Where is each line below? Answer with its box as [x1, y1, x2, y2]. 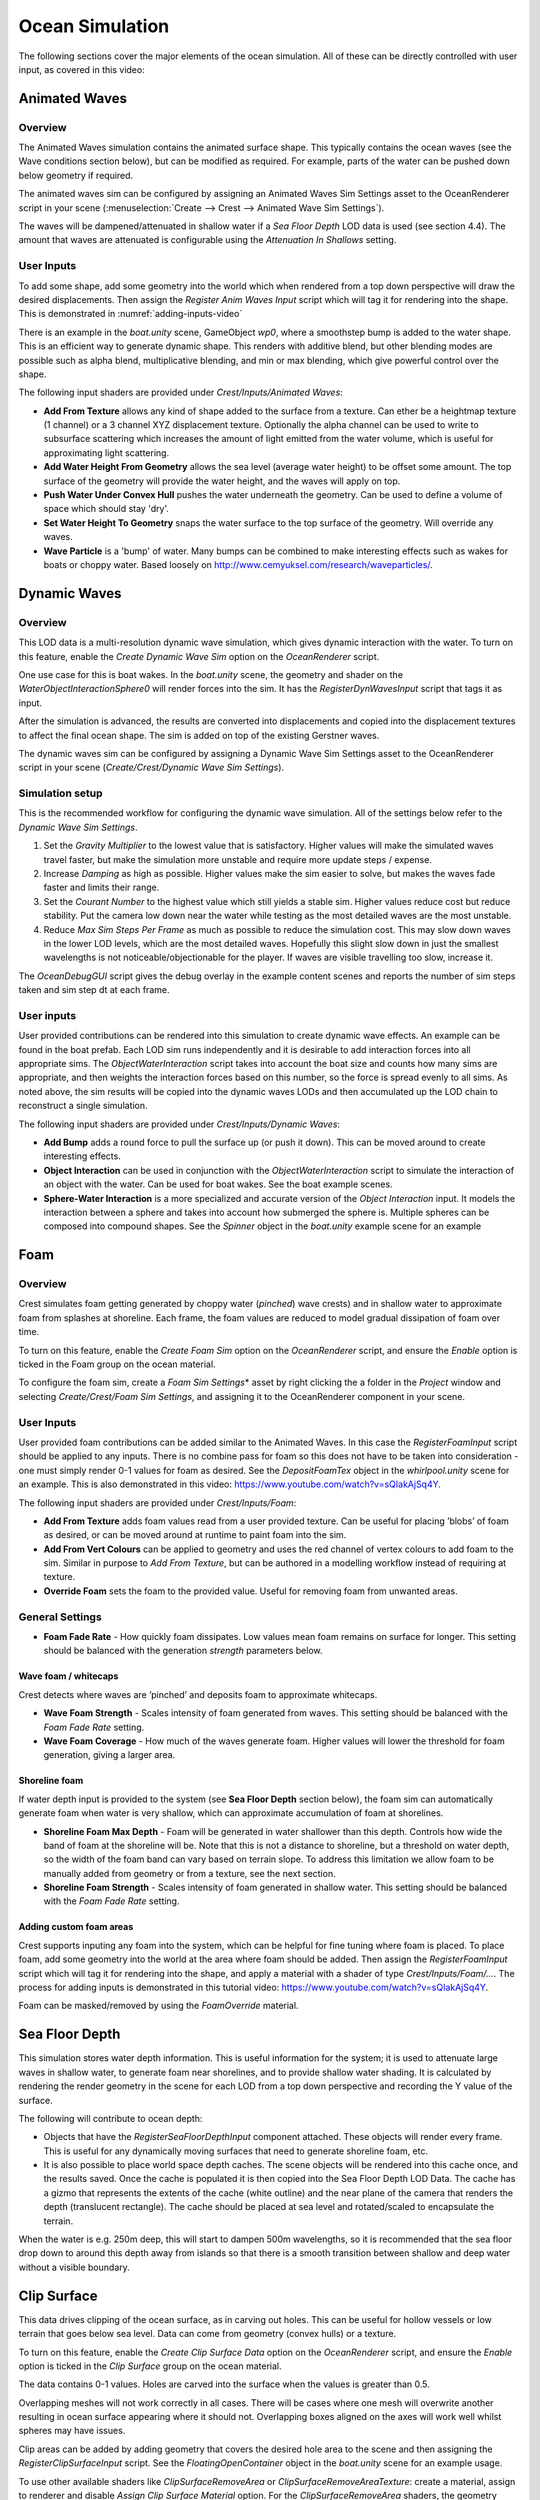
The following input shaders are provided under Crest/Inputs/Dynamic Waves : [18, 1118, 340, 1130]
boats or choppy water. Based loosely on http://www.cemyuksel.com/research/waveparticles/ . [43, 559, 434, 570]
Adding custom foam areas [18, 1921, 134, 1933]
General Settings [18, 1610, 102, 1624]
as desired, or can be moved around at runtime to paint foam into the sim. [43, 1529, 347, 1541]
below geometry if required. [18, 169, 134, 181]
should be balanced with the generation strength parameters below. [43, 1645, 323, 1657]
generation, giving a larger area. [43, 1749, 176, 1761]
